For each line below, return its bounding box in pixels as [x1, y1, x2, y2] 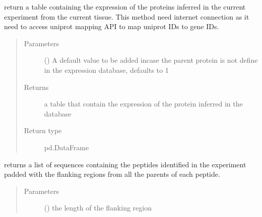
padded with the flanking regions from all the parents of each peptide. [4, 169, 220, 179]
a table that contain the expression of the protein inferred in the [44, 98, 243, 109]
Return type [24, 125, 62, 136]
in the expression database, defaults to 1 [44, 64, 169, 75]
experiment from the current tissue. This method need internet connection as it [4, 11, 249, 22]
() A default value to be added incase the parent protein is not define [44, 55, 258, 65]
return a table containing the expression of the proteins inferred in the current [4, 2, 246, 12]
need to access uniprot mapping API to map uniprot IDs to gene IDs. [4, 21, 219, 32]
